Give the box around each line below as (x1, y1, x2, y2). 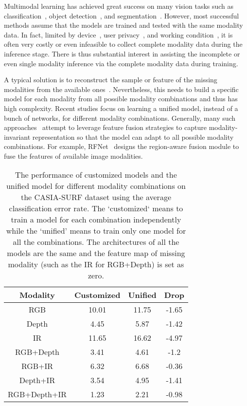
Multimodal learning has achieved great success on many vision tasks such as (4, 1, 234, 11)
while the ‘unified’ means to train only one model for (6, 224, 186, 236)
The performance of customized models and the (15, 168, 177, 180)
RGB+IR (21, 360, 53, 371)
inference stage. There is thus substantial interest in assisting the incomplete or (4, 48, 240, 58)
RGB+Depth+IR (8, 388, 67, 400)
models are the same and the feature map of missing (7, 247, 185, 258)
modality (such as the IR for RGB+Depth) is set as (8, 258, 184, 270)
